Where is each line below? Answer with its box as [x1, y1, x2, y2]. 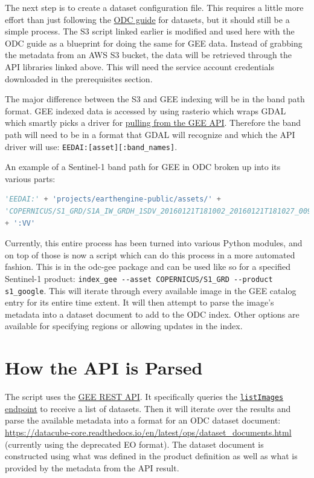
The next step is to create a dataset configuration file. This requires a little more [5, 1, 304, 13]
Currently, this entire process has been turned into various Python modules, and [5, 237, 303, 249]
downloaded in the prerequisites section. [5, 72, 153, 85]
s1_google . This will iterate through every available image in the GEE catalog [5, 284, 296, 296]
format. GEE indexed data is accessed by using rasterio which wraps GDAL [5, 104, 286, 117]
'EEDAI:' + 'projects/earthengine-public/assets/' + [5, 195, 222, 204]
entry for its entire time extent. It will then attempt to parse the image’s [5, 296, 274, 309]
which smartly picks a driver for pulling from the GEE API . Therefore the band [5, 116, 301, 129]
